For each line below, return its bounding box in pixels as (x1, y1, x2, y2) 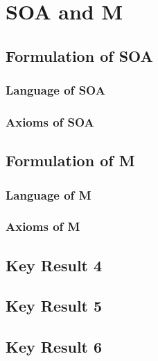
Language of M (6, 186, 91, 203)
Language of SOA (6, 81, 105, 99)
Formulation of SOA (6, 45, 153, 66)
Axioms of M (6, 218, 80, 235)
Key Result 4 (6, 254, 103, 275)
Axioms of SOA (6, 113, 94, 130)
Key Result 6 (6, 336, 103, 358)
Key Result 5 (6, 295, 103, 316)
